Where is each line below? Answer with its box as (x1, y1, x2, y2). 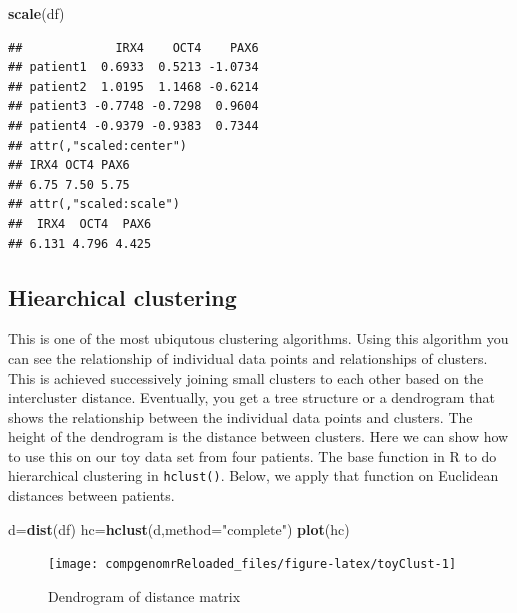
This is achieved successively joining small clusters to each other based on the (8, 367, 484, 388)
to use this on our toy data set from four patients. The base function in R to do (8, 445, 497, 466)
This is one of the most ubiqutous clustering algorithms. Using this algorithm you (8, 328, 509, 349)
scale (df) (8, 3, 65, 23)
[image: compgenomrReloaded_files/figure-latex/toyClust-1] (48, 557, 457, 572)
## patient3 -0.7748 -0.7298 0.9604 (8, 99, 259, 114)
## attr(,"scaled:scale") (8, 197, 180, 212)
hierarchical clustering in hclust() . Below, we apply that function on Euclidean (8, 465, 499, 486)
